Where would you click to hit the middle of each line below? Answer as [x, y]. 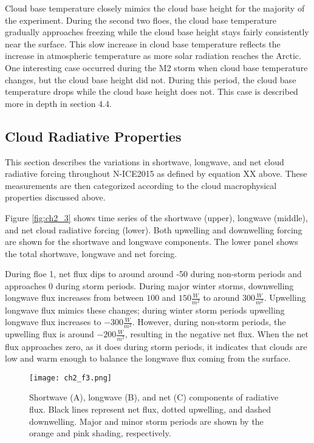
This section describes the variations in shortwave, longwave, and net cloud [145, 161]
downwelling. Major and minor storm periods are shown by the [146, 421]
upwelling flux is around [49, 334]
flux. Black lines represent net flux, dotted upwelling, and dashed [150, 409]
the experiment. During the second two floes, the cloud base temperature [141, 20]
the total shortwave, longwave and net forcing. [91, 253]
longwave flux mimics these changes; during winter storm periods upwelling [145, 310]
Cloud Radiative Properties [93, 136]
